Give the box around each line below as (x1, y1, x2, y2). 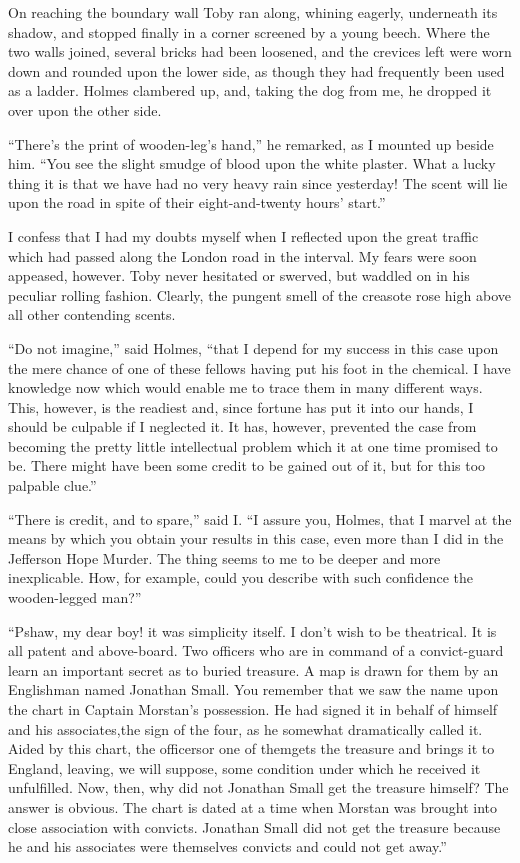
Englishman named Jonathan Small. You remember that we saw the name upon (8, 679, 499, 700)
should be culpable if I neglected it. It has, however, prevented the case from (8, 416, 477, 437)
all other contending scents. (8, 304, 176, 325)
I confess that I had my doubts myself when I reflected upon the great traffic (8, 225, 479, 246)
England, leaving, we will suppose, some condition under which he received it (8, 757, 481, 778)
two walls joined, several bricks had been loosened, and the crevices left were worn (8, 41, 512, 62)
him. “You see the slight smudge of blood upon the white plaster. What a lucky (8, 153, 496, 174)
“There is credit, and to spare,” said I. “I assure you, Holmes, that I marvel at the (8, 508, 512, 529)
